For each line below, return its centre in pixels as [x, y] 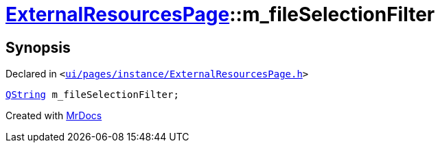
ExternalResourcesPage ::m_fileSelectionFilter [220, 14]
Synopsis [38, 47]
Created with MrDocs [54, 116]
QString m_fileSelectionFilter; [92, 95]
